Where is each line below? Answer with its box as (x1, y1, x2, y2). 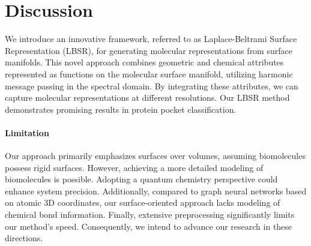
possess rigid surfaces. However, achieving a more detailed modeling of (5, 161, 264, 173)
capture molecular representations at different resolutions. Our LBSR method (5, 91, 290, 104)
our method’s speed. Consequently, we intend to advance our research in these (5, 220, 292, 232)
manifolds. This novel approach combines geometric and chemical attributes (5, 56, 284, 68)
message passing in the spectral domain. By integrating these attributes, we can (5, 79, 298, 92)
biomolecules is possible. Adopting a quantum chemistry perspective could (5, 173, 278, 185)
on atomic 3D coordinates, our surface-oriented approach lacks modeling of (5, 196, 280, 209)
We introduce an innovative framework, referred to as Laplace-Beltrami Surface (5, 32, 297, 45)
